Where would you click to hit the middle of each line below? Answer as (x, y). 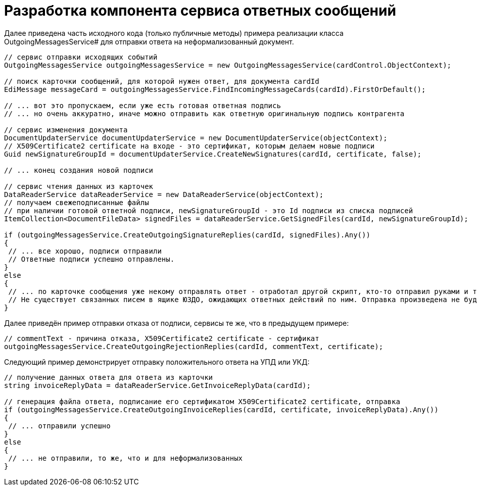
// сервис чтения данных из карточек (79, 186)
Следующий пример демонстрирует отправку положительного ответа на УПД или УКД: (157, 362)
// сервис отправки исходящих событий (81, 57)
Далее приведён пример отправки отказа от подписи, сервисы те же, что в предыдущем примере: (177, 323)
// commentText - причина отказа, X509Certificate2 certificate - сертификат (162, 338)
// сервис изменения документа (66, 130)
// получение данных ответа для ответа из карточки (109, 377)
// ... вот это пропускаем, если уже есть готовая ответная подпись (142, 105)
